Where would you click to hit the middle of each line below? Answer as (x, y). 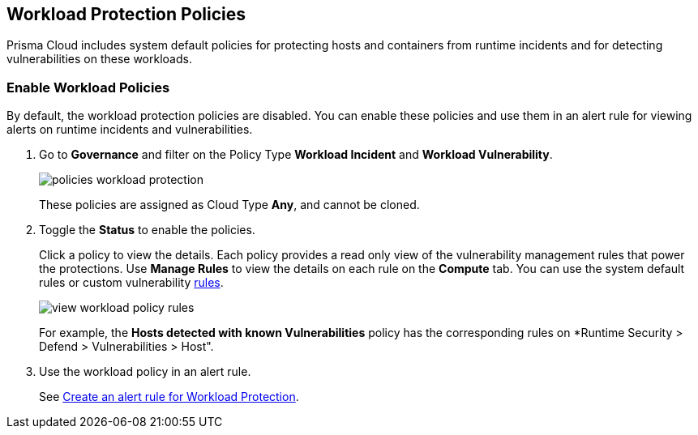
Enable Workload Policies (88, 87)
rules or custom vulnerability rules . (131, 283)
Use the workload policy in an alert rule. (145, 372)
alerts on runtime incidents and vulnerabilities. (130, 130)
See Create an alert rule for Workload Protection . (169, 397)
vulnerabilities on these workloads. (99, 59)
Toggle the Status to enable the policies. (147, 230)
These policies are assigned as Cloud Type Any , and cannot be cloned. (229, 205)
